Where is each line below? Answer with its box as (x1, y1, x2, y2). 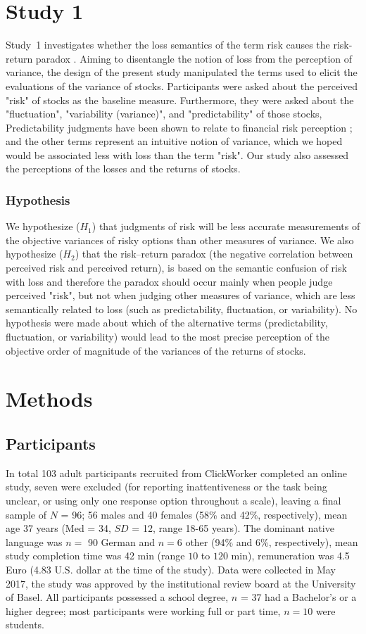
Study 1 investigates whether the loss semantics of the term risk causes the (6, 37, 330, 52)
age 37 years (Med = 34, (6, 521, 111, 535)
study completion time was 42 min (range (6, 548, 185, 563)
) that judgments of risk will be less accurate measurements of (91, 219, 360, 234)
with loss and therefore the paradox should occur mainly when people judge (6, 274, 333, 289)
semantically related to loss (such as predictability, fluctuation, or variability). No (6, 301, 358, 316)
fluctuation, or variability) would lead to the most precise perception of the (6, 329, 329, 344)
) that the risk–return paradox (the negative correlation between (75, 246, 353, 261)
